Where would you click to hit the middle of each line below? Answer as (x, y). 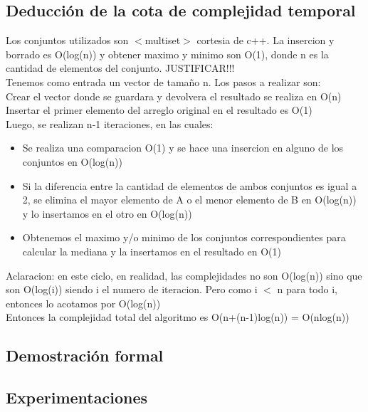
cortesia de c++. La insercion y (266, 40)
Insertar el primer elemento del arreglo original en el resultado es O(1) (159, 110)
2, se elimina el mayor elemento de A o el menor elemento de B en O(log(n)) (189, 200)
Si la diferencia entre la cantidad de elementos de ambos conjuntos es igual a (190, 185)
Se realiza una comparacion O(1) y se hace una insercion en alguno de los (183, 148)
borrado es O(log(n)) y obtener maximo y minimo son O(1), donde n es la (167, 54)
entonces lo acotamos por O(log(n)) (83, 303)
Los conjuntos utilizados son (67, 40)
